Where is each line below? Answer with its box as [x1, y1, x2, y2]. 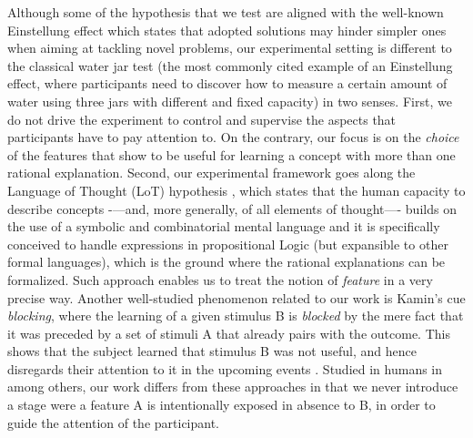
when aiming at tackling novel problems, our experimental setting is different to [7, 38, 452, 57]
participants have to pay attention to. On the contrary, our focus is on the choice [7, 127, 459, 147]
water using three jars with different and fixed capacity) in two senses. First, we [7, 91, 452, 110]
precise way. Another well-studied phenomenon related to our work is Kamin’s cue [7, 288, 466, 307]
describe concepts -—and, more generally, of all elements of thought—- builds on [7, 199, 457, 218]
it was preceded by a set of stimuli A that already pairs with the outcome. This [7, 323, 450, 342]
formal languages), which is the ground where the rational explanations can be [7, 252, 446, 271]
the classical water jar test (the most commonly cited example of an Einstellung [7, 56, 453, 75]
